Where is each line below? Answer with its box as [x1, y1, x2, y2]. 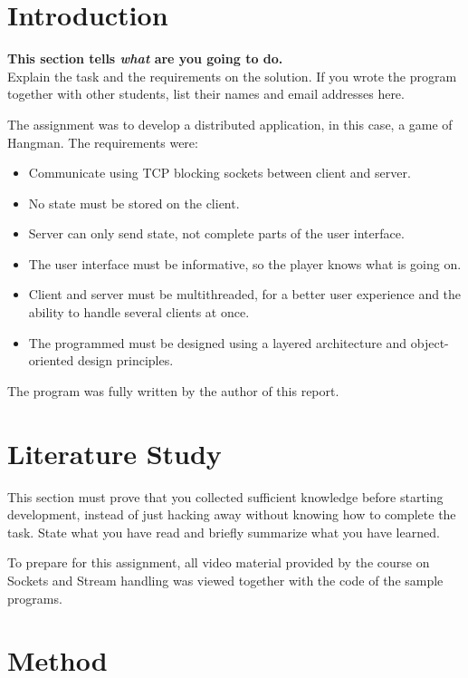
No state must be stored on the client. [28, 193, 240, 212]
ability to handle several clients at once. [28, 303, 250, 322]
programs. [7, 588, 62, 607]
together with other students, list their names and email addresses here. [7, 84, 405, 103]
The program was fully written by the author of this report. [7, 381, 339, 400]
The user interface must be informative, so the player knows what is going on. [28, 254, 462, 273]
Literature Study [7, 434, 222, 471]
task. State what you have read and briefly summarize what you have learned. [7, 522, 440, 541]
